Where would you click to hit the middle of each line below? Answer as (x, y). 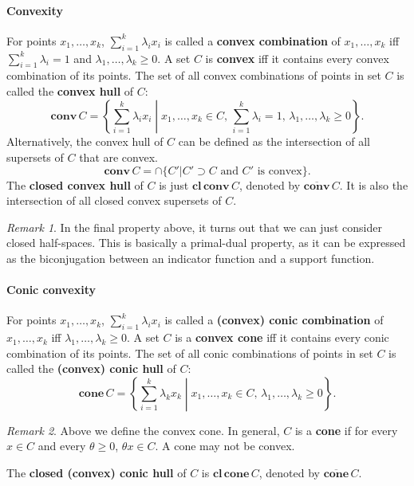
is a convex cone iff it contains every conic (282, 337)
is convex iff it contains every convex (297, 58)
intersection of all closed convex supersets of (114, 200)
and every (62, 446)
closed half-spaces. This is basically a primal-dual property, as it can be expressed (206, 243)
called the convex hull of (70, 90)
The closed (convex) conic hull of (97, 472)
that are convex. (118, 157)
